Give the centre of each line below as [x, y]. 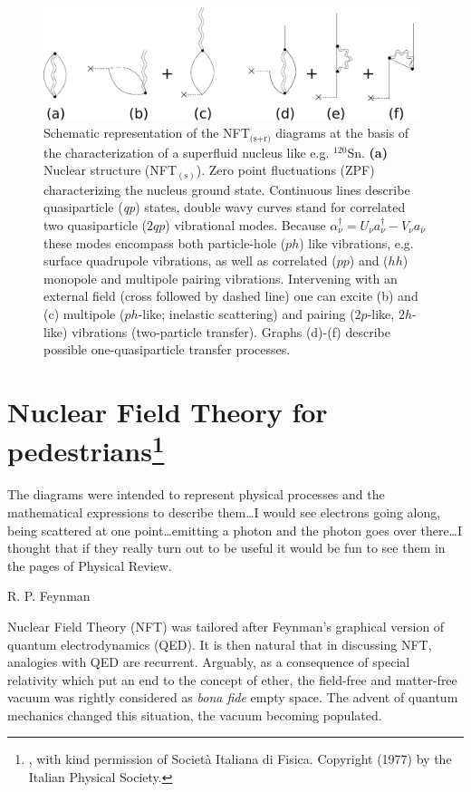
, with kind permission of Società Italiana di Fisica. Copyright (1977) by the [240, 759]
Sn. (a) [367, 152]
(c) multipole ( [84, 313]
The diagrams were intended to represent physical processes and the [196, 494]
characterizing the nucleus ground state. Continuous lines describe [227, 189]
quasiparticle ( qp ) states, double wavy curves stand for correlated [225, 207]
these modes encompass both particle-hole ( [165, 242]
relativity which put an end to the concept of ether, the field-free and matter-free [232, 679]
